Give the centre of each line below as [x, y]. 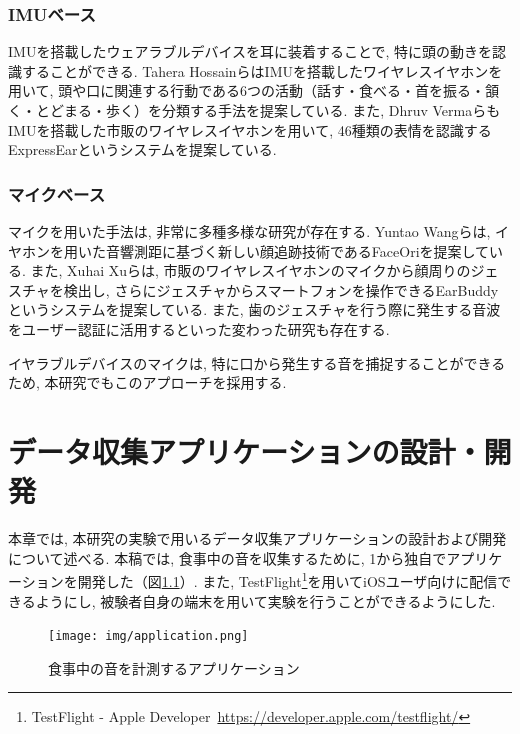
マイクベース [57, 193]
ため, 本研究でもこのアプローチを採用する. [147, 382]
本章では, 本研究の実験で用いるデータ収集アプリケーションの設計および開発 [257, 538]
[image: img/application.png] [148, 636]
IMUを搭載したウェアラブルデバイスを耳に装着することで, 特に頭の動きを [250, 51]
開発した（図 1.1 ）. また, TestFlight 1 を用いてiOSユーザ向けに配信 [287, 579]
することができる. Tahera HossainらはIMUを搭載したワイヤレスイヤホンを [262, 70]
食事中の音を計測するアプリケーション [174, 667]
